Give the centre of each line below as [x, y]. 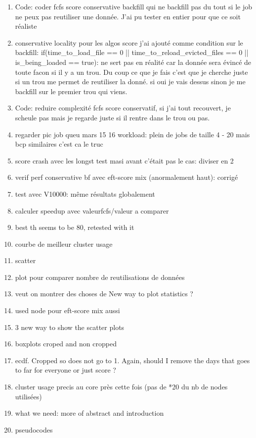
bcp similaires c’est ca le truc [59, 144]
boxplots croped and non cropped [66, 344]
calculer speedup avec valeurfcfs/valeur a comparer [92, 210]
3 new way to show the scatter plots [70, 327]
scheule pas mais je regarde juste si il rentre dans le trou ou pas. [112, 117]
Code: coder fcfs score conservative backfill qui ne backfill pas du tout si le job [134, 6]
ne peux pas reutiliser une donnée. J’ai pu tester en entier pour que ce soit [128, 16]
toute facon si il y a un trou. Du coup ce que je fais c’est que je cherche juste [131, 72]
